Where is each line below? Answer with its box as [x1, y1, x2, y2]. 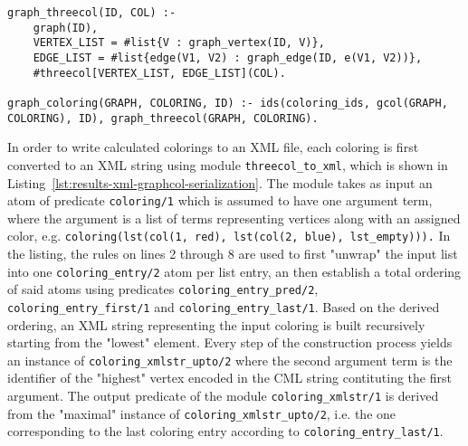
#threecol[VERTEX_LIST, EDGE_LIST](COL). [33, 66, 286, 80]
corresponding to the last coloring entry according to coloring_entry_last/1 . [7, 422, 444, 441]
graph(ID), [33, 21, 99, 34]
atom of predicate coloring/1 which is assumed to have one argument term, [7, 191, 433, 210]
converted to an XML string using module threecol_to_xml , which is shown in [7, 155, 448, 174]
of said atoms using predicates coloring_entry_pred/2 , [7, 280, 319, 299]
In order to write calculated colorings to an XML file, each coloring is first [7, 138, 419, 157]
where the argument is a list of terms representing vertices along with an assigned [7, 208, 461, 227]
